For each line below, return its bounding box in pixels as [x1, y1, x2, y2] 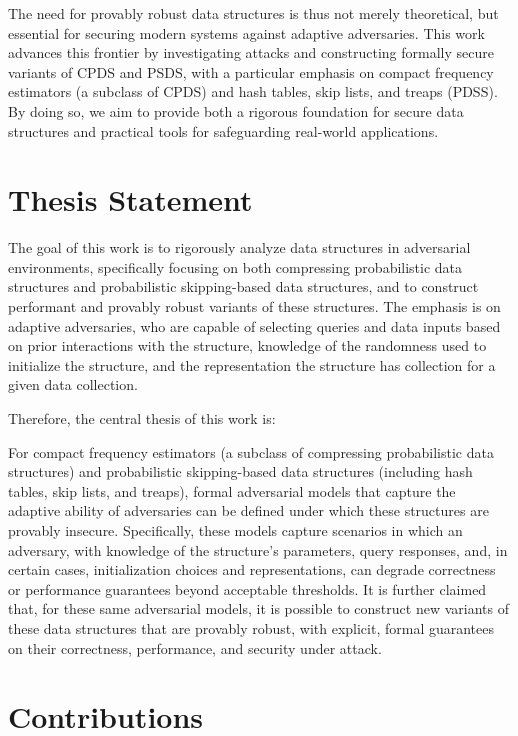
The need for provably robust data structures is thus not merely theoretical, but [8, 3, 499, 23]
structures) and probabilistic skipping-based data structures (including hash [8, 461, 473, 482]
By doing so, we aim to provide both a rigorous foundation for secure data [8, 100, 464, 121]
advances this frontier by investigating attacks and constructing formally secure [8, 42, 494, 63]
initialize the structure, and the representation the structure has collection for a [8, 354, 496, 375]
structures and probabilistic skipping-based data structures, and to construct [8, 276, 479, 297]
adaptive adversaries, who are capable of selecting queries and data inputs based [8, 315, 501, 336]
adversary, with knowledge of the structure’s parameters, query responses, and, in [8, 539, 508, 560]
